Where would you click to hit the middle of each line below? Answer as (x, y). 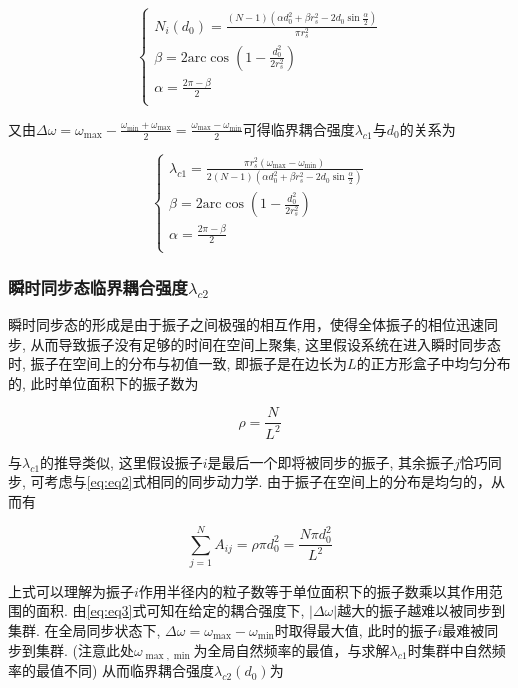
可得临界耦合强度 (298, 128)
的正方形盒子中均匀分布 (433, 363)
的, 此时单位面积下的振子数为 (103, 382)
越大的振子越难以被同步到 (421, 610)
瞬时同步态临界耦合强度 (98, 286)
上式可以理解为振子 (71, 590)
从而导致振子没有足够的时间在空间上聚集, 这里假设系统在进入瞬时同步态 (266, 343)
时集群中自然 (449, 649)
